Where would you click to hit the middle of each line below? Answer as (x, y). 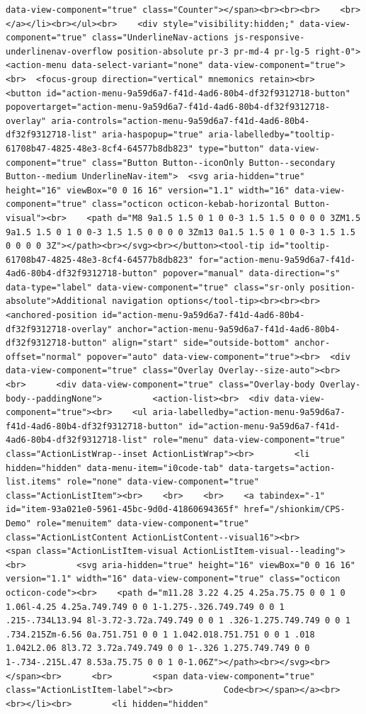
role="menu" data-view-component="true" (249, 440)
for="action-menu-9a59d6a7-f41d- (277, 260)
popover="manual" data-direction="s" (251, 274)
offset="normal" (44, 357)
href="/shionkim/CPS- (294, 510)
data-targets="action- (282, 468)
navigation (137, 301)
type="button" (231, 148)
